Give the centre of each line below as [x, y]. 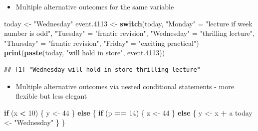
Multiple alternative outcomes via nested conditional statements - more [125, 86]
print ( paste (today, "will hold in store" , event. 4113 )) [85, 53]
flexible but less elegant [51, 96]
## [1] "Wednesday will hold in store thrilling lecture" [102, 69]
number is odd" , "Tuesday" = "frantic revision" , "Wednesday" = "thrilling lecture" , [129, 33]
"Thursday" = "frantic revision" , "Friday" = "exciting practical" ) [102, 43]
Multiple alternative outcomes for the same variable [95, 6]
